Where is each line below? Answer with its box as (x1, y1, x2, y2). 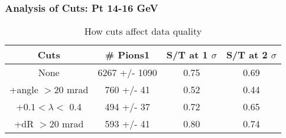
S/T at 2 (226, 48, 268, 62)
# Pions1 (105, 48, 150, 62)
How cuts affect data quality (84, 24, 202, 38)
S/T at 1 (166, 48, 208, 62)
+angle (9, 83, 38, 97)
